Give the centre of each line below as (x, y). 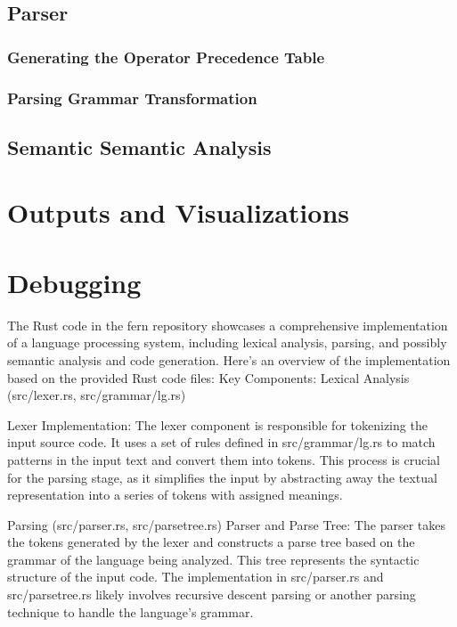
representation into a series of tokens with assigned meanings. (175, 495)
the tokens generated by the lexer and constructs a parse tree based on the (211, 542)
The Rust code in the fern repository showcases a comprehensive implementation (228, 325)
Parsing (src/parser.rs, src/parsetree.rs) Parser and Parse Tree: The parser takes (226, 524)
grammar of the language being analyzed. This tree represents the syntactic (213, 559)
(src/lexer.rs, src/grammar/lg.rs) (97, 395)
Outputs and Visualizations (178, 212)
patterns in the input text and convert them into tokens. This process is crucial (224, 459)
